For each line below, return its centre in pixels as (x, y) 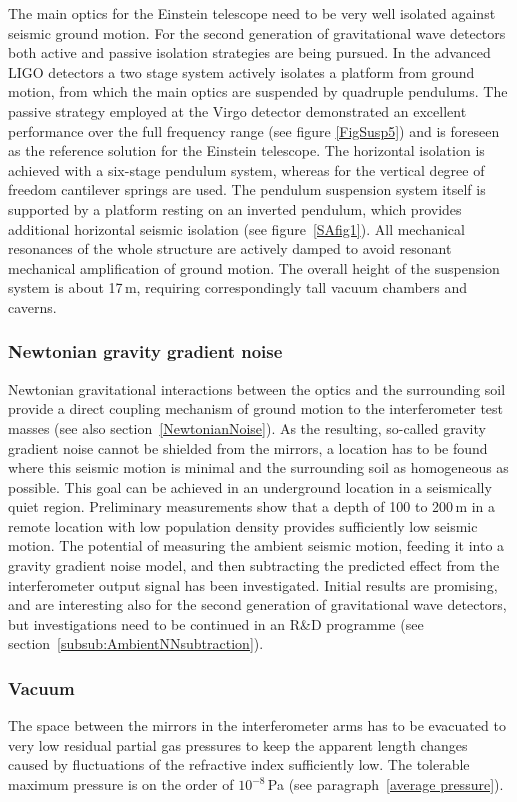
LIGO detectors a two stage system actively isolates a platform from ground (241, 71)
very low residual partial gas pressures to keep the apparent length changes (238, 744)
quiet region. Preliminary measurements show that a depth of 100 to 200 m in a (252, 506)
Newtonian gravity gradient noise (145, 351)
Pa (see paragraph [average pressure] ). (385, 784)
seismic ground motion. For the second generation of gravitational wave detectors (257, 32)
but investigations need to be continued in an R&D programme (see (216, 623)
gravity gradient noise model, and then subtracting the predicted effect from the (254, 565)
